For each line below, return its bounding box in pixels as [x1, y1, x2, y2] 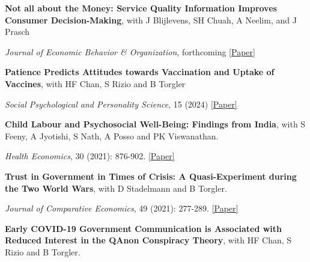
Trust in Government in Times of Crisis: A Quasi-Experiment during [5, 169, 297, 182]
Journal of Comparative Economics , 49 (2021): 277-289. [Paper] [5, 202, 239, 215]
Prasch [5, 25, 30, 38]
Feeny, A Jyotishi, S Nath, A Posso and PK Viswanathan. [5, 129, 219, 142]
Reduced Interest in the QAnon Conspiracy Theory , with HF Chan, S [5, 234, 292, 246]
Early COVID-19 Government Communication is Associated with [5, 222, 282, 234]
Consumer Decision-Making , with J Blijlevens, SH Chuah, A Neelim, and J [5, 13, 297, 26]
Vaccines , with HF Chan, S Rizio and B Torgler [5, 77, 186, 90]
